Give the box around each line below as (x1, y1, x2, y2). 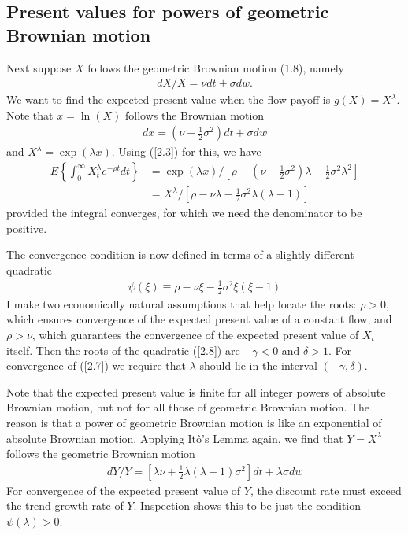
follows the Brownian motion (125, 106, 265, 123)
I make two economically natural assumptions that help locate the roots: (6, 295, 357, 312)
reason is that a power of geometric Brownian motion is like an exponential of (6, 415, 382, 430)
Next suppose (6, 59, 72, 76)
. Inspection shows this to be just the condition (133, 497, 362, 514)
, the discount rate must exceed (250, 481, 402, 498)
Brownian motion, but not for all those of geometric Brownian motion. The (6, 399, 370, 415)
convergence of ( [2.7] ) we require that (6, 357, 187, 374)
